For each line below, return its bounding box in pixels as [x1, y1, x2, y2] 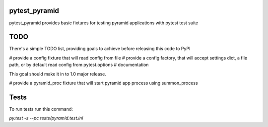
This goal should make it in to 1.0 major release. [9, 71, 107, 77]
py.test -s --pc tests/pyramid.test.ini [9, 115, 83, 121]
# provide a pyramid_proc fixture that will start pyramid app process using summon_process [9, 80, 198, 86]
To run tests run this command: [9, 106, 73, 112]
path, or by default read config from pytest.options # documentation [9, 62, 149, 68]
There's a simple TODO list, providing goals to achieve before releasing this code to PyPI [9, 46, 191, 52]
